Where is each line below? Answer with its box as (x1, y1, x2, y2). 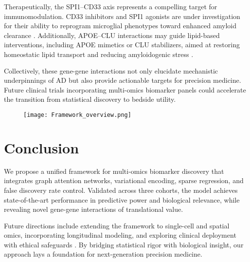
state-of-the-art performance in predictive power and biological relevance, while (4, 194, 240, 205)
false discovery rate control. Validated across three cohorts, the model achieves (4, 185, 238, 195)
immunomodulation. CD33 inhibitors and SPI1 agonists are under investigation (4, 11, 240, 21)
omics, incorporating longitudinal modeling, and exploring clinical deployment (4, 230, 236, 240)
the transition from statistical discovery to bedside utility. (4, 94, 176, 104)
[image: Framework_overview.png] (23, 111, 131, 118)
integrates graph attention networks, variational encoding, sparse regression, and (4, 175, 244, 186)
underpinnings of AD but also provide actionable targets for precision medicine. (4, 75, 241, 85)
